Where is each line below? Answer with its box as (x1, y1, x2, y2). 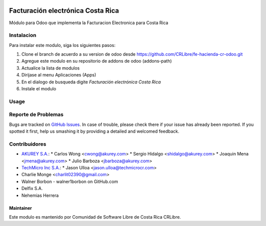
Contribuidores (9, 141, 46, 148)
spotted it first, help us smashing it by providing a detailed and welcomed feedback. (9, 128, 179, 134)
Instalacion (9, 32, 36, 39)
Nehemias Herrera (21, 192, 59, 198)
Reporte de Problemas (9, 111, 64, 118)
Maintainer (9, 205, 32, 211)
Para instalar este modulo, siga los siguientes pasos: (9, 42, 116, 48)
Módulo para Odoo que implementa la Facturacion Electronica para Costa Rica (9, 20, 168, 26)
